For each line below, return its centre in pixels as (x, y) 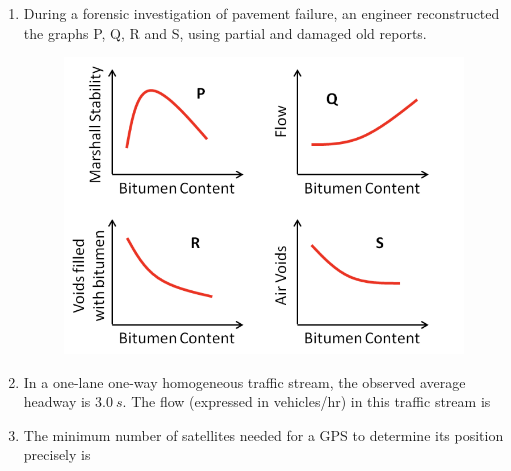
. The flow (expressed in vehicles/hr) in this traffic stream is (306, 401)
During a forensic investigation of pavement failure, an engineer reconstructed (261, 13)
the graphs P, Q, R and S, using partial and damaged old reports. (225, 32)
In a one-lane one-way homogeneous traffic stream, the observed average (244, 381)
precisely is (57, 454)
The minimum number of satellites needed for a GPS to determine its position (263, 434)
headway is (57, 401)
